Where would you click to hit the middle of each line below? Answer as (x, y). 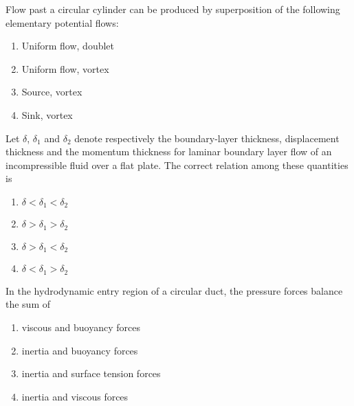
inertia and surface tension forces (91, 373)
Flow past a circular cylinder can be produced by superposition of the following (173, 9)
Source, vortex (52, 92)
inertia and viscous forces (75, 396)
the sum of (28, 304)
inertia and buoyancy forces (80, 350)
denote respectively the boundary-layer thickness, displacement (207, 138)
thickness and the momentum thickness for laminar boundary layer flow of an (169, 151)
